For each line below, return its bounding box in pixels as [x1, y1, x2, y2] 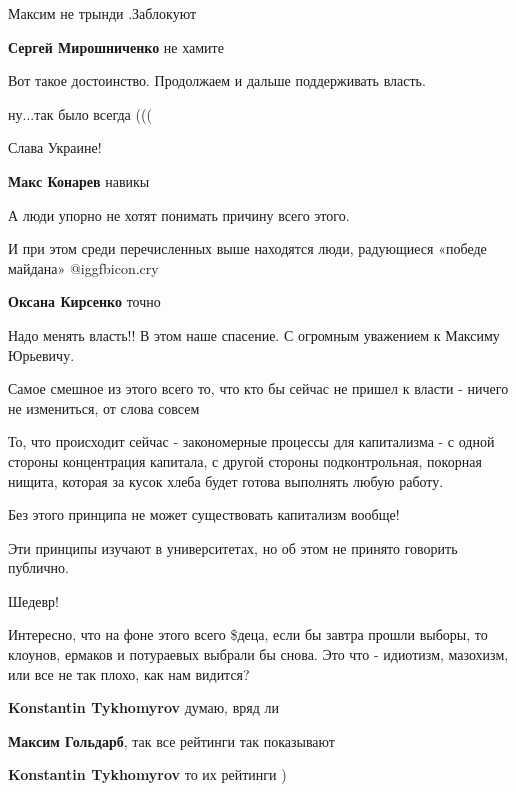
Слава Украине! [8, 137, 102, 158]
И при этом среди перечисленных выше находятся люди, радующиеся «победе [8, 238, 487, 259]
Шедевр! [8, 590, 59, 611]
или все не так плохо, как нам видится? [8, 663, 250, 684]
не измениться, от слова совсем [8, 397, 200, 418]
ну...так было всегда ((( [8, 103, 152, 124]
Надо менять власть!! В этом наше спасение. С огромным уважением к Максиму [8, 324, 500, 345]
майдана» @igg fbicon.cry [8, 257, 159, 278]
